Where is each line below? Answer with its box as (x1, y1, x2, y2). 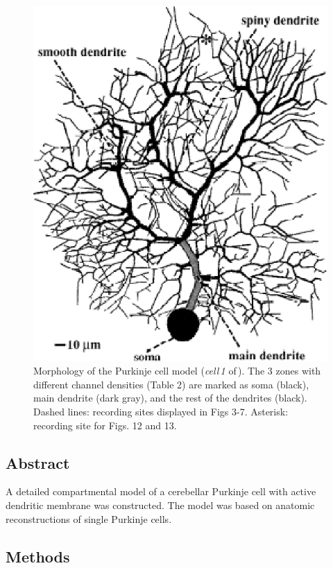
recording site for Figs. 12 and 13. (33, 418, 177, 432)
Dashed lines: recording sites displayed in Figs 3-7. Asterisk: (33, 404, 289, 418)
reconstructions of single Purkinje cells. (6, 511, 172, 526)
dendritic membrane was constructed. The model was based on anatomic (6, 497, 315, 512)
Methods (6, 545, 70, 567)
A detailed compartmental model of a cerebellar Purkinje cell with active (6, 484, 316, 499)
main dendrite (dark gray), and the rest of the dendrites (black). (33, 390, 307, 405)
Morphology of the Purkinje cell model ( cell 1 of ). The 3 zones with (33, 363, 321, 378)
